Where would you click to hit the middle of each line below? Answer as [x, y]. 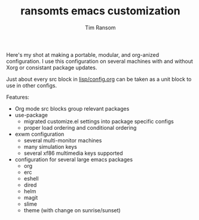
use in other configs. [32, 85]
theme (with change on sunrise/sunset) [72, 210]
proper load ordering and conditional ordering [80, 127]
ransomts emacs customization [100, 11]
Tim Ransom [100, 27]
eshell [31, 178]
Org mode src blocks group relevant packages [72, 108]
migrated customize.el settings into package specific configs [99, 121]
